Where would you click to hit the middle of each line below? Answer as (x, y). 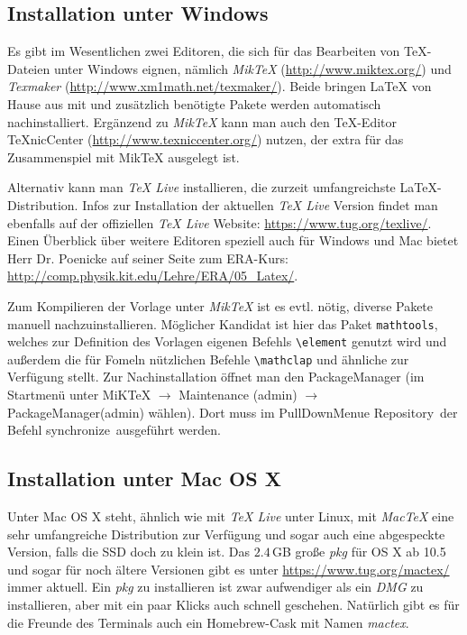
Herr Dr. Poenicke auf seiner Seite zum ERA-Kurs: (148, 258)
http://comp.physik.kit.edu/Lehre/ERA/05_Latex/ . (153, 276)
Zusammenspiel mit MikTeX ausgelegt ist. (124, 156)
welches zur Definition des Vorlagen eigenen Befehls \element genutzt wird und (227, 341)
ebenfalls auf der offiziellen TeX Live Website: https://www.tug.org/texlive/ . (220, 222)
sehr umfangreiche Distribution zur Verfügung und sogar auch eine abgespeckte (226, 534)
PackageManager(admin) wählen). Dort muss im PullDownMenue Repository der (233, 412)
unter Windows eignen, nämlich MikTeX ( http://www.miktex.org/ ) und (252, 68)
